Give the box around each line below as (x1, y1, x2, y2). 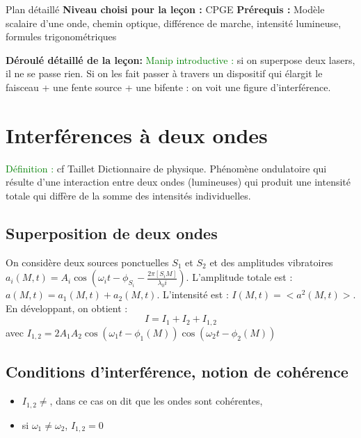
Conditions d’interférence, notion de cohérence (6, 361, 348, 382)
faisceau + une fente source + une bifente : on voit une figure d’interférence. (6, 79, 331, 94)
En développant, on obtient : (6, 300, 128, 315)
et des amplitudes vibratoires (209, 254, 333, 269)
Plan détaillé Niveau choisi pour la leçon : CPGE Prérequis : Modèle (6, 2, 325, 16)
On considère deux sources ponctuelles (6, 254, 169, 269)
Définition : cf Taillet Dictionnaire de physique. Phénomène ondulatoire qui (6, 161, 327, 175)
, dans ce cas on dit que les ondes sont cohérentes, (49, 394, 263, 408)
